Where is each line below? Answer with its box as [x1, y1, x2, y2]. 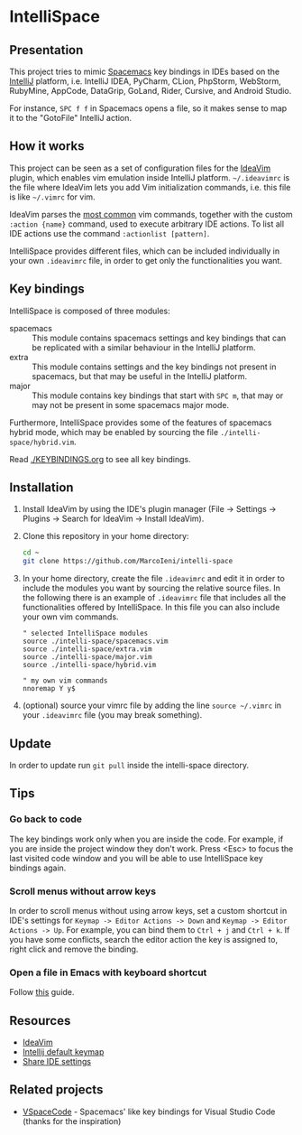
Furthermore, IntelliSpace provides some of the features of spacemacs [9, 417, 272, 428]
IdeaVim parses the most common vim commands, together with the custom [9, 209, 293, 219]
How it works [9, 138, 85, 154]
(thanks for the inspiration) [22, 1115, 122, 1126]
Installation [9, 480, 74, 496]
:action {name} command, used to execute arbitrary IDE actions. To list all [9, 219, 285, 229]
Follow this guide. [9, 987, 75, 998]
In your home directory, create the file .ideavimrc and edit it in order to [22, 573, 286, 584]
